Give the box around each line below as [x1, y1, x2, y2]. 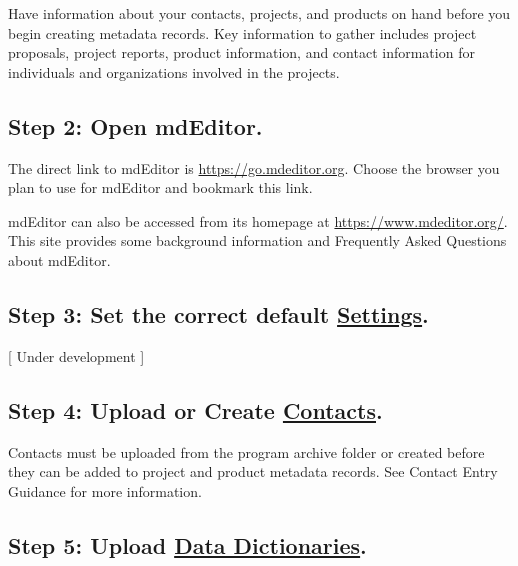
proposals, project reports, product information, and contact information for [8, 42, 475, 63]
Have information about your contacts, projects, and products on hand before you [8, 3, 511, 23]
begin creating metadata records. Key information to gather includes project [8, 22, 477, 43]
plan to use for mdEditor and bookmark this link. [8, 177, 313, 198]
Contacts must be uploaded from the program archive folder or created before [8, 441, 485, 462]
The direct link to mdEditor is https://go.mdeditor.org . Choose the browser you [8, 157, 500, 178]
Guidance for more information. [8, 480, 202, 501]
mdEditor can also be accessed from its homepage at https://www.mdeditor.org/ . [8, 210, 508, 231]
